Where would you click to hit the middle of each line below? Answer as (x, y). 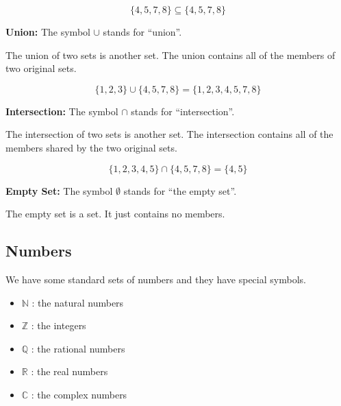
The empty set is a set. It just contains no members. (115, 214)
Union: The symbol (48, 32)
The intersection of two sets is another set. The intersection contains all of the (169, 134)
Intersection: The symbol (62, 111)
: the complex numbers (79, 394)
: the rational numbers (78, 348)
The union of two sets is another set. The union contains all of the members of (170, 55)
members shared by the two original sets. (91, 147)
